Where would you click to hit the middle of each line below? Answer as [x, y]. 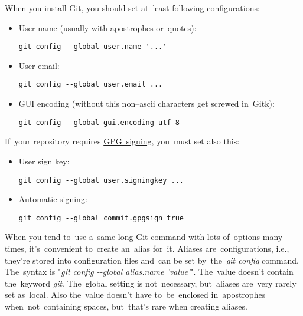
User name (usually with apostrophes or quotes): [107, 27]
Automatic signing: [53, 199]
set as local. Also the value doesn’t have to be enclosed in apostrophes [135, 294]
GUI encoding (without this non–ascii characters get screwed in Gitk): [146, 103]
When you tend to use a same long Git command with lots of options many [144, 237]
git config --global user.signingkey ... [101, 180]
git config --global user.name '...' [93, 47]
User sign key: [44, 161]
